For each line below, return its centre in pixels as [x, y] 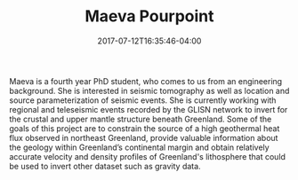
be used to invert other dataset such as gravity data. [105, 166]
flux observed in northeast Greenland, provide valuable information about [144, 137]
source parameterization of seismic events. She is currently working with [143, 100]
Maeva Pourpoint [149, 16]
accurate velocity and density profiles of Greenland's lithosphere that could [148, 156]
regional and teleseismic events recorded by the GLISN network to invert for [149, 109]
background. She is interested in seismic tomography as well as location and [149, 90]
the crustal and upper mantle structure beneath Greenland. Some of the [141, 119]
